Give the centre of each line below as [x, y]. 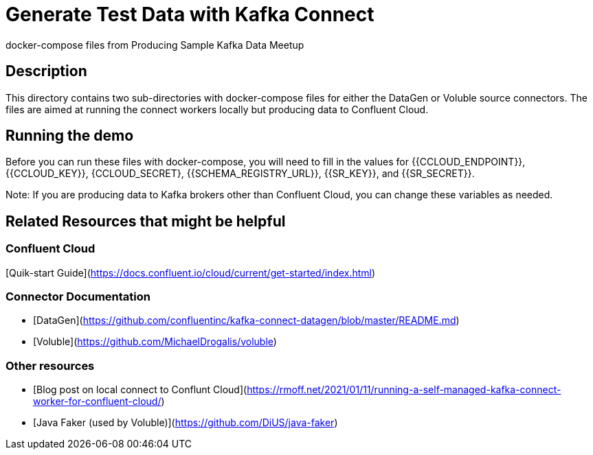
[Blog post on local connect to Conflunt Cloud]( [140, 390]
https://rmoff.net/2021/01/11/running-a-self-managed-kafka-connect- [404, 390]
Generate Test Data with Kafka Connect [190, 14]
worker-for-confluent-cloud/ [97, 401]
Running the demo [70, 136]
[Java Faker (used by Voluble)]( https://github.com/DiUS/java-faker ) [186, 423]
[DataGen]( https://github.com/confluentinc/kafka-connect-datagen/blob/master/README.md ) [246, 320]
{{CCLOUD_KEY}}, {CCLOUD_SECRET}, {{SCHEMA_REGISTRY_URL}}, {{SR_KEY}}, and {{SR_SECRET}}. [240, 174]
